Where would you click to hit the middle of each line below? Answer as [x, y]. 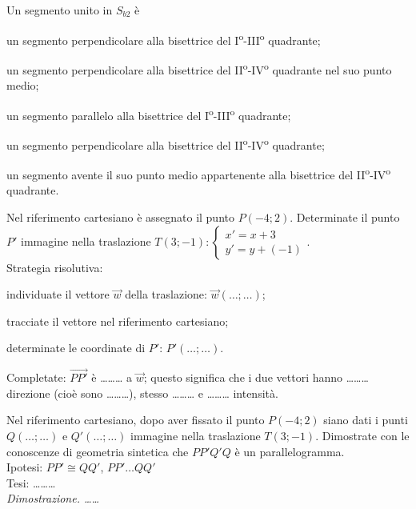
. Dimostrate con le [362, 435]
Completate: [36, 377]
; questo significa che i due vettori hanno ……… [256, 377]
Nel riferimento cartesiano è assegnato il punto [120, 217]
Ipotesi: [25, 467]
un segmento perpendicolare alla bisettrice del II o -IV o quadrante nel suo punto [199, 68]
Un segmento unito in [60, 10]
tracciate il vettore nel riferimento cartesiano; [118, 321]
